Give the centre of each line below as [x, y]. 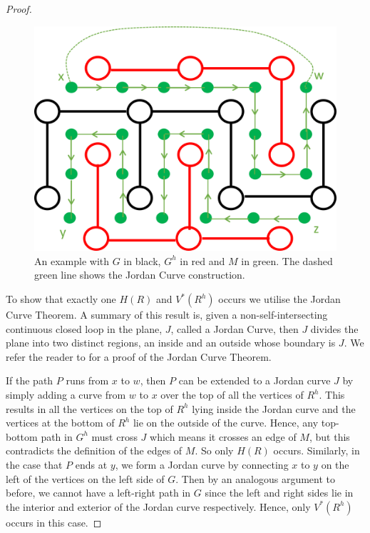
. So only [214, 450]
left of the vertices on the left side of [85, 478]
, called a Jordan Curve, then [235, 328]
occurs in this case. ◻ [54, 522]
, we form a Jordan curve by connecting [202, 464]
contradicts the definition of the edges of [94, 450]
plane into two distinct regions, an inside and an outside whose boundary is [171, 343]
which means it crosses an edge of [223, 436]
